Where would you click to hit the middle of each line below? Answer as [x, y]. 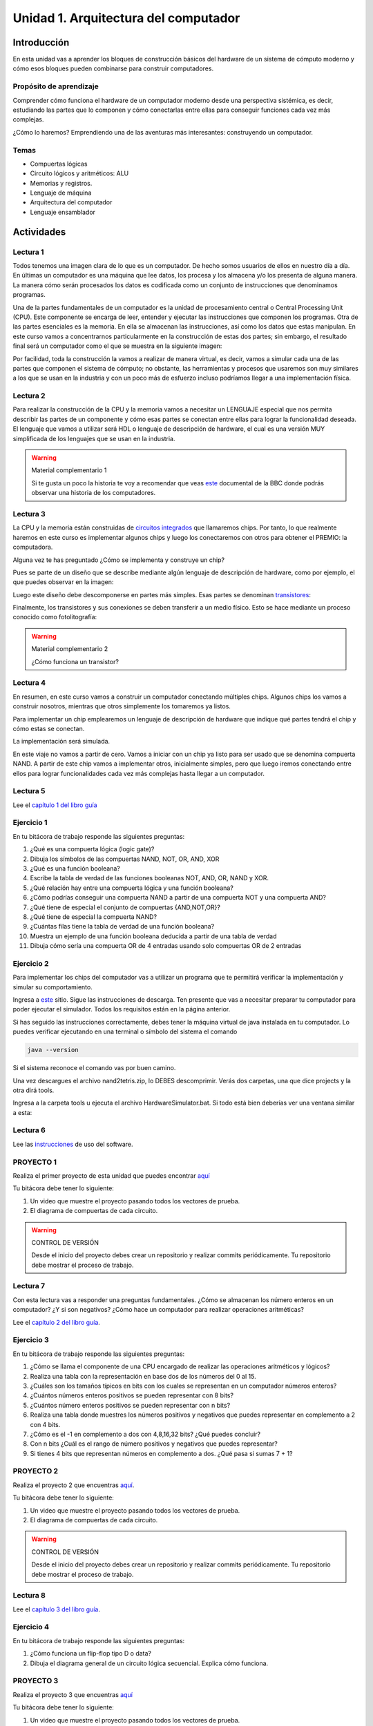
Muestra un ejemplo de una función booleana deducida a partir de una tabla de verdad [153, 936]
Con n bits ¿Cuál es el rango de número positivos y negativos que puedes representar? [154, 1444]
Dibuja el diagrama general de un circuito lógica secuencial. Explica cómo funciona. [149, 1663]
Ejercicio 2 [31, 963]
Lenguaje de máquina [61, 193]
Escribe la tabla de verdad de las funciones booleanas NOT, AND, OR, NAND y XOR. [150, 878]
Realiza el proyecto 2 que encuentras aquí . [74, 1485]
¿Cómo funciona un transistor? [75, 661]
